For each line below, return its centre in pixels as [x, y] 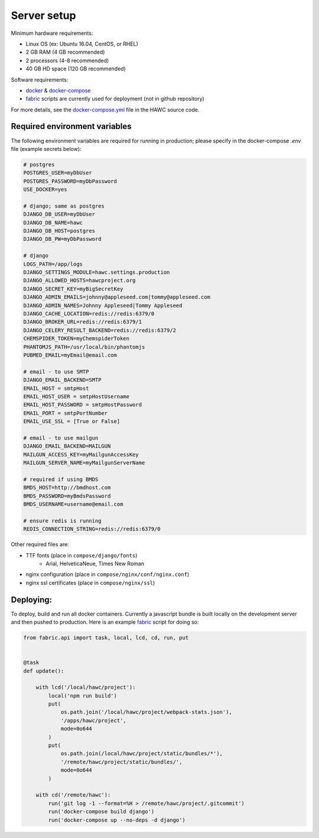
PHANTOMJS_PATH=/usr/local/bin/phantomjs [84, 347]
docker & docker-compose [58, 90]
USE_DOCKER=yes [45, 190]
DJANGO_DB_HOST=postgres [59, 231]
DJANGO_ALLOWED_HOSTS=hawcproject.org [79, 281]
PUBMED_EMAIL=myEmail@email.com [70, 355]
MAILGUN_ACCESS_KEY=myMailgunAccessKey [81, 455]
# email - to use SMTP [56, 372]
